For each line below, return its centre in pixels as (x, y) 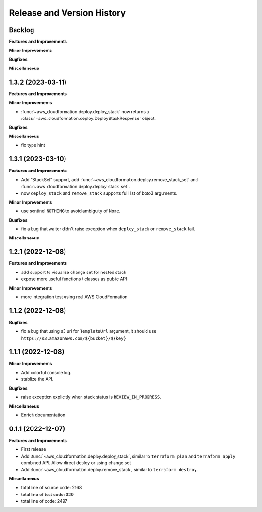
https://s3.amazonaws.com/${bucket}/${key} (74, 338)
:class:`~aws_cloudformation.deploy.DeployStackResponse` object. (89, 119)
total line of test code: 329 (47, 494)
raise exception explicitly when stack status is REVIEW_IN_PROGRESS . (91, 397)
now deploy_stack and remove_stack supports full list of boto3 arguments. (99, 193)
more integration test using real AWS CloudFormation (74, 297)
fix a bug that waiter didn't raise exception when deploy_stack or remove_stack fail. (108, 229)
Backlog (22, 30)
